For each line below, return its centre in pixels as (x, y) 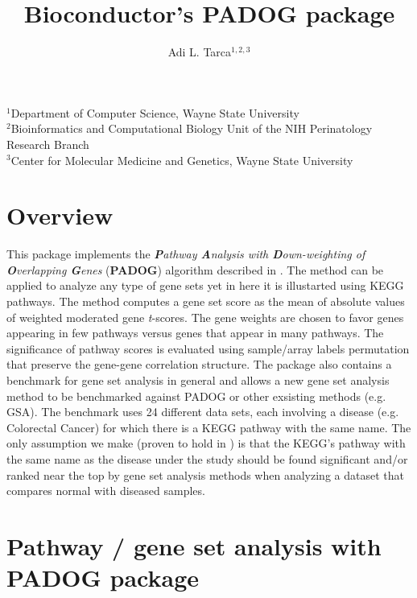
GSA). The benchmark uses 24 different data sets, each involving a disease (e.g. (203, 412)
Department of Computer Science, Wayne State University (155, 112)
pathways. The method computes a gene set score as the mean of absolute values (206, 301)
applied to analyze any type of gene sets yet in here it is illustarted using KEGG (205, 285)
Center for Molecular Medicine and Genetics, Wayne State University (182, 160)
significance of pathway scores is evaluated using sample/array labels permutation (208, 348)
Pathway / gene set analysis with (194, 545)
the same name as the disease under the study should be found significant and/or (207, 458)
